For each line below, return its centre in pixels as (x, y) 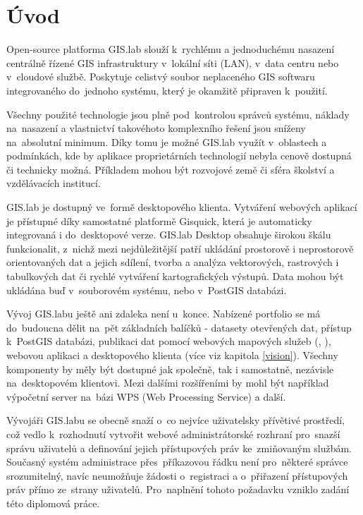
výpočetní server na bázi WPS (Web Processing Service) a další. (146, 396)
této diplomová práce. (53, 503)
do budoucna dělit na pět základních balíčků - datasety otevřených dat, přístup (179, 327)
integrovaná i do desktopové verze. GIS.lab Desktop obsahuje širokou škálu (169, 235)
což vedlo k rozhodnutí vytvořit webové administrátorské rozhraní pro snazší (173, 434)
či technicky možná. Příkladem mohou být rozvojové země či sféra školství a (171, 169)
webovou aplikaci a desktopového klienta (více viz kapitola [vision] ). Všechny (172, 355)
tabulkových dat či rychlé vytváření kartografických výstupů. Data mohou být (175, 276)
